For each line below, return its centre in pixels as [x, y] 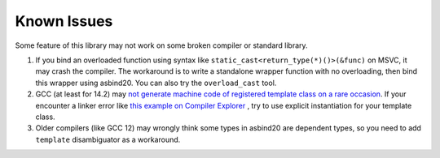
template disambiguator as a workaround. [108, 139]
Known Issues [64, 21]
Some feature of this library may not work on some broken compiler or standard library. [162, 45]
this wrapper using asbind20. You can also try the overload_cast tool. [156, 83]
